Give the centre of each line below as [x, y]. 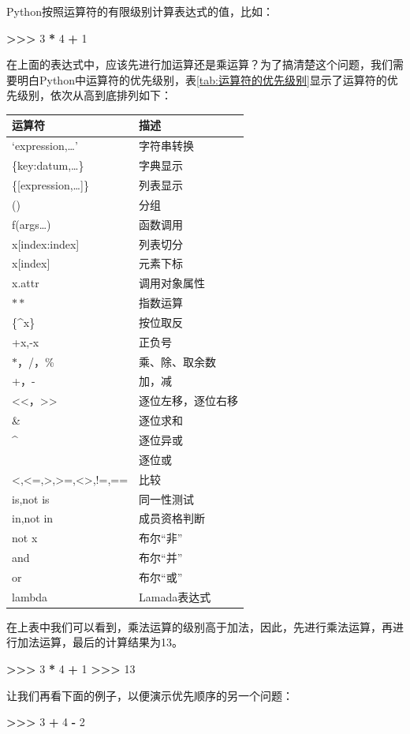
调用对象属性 [172, 283]
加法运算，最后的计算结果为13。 [100, 642]
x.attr [26, 283]
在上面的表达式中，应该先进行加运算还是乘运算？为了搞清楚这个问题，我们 [199, 64]
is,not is [31, 498]
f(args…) [32, 224]
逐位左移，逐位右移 [189, 401]
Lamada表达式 [175, 596]
